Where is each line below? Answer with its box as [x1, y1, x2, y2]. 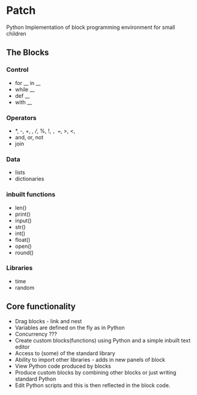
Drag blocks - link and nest [14, 317, 82, 324]
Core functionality [6, 302, 76, 312]
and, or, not [14, 133, 44, 141]
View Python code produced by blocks [14, 362, 111, 370]
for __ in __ [14, 79, 41, 86]
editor [14, 343, 30, 350]
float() [14, 236, 31, 243]
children [6, 30, 27, 37]
